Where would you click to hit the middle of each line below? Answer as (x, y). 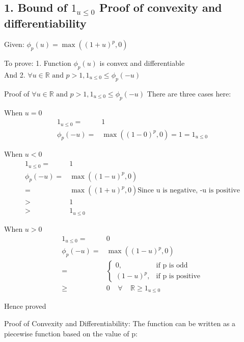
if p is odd (172, 265)
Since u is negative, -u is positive (189, 191)
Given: (14, 44)
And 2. (15, 74)
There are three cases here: (189, 93)
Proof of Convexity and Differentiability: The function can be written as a (120, 323)
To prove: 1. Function (38, 63)
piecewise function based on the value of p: (71, 333)
